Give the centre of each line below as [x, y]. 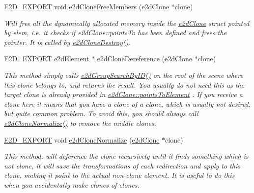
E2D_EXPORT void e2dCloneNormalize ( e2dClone [82, 139]
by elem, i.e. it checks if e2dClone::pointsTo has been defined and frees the [115, 33]
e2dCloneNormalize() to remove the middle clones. [80, 123]
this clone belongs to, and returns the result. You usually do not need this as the [124, 84]
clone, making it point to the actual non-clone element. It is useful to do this [119, 175]
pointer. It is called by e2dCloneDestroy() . [67, 42]
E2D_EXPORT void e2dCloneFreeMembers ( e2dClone [87, 6]
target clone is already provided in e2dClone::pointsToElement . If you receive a [123, 94]
